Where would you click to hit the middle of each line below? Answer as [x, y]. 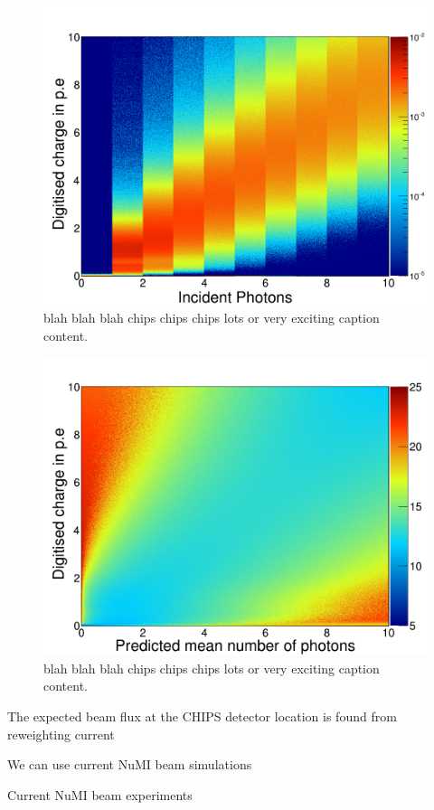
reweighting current [61, 734]
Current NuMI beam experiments [100, 794]
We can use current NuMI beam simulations [130, 764]
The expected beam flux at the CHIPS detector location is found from [202, 716]
